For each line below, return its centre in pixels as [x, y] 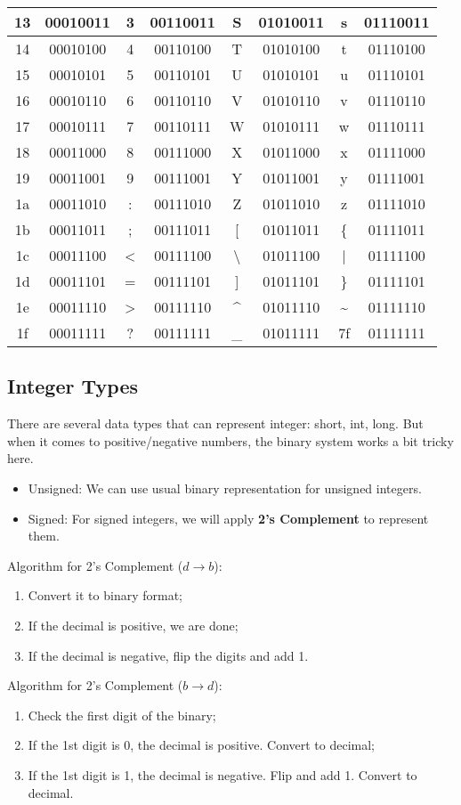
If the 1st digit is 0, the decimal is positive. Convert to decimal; [201, 745]
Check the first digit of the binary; [122, 715]
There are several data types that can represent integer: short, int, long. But [215, 423]
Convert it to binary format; [105, 595]
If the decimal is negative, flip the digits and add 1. [168, 655]
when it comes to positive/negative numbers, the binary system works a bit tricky [230, 440]
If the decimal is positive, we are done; [133, 625]
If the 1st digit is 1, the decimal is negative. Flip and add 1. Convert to [222, 774]
